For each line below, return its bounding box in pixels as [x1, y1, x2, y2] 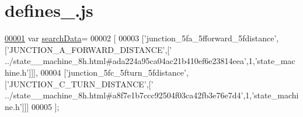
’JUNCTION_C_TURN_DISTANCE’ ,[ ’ [6, 77, 154, 90]
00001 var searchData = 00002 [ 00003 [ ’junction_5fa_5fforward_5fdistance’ [5, 32, 277, 44]
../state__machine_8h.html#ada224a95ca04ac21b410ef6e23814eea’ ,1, [5, 55, 255, 67]
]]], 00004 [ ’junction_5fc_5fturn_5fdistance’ [29, 66, 186, 78]
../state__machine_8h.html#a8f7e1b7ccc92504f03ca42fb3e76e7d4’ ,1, [5, 89, 252, 101]
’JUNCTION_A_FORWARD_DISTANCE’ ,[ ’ [6, 43, 172, 55]
